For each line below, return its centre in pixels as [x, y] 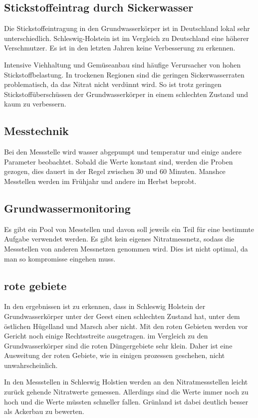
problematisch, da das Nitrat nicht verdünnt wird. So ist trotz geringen [113, 84]
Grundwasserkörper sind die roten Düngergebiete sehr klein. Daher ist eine [118, 345]
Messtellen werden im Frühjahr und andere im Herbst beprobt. [100, 181]
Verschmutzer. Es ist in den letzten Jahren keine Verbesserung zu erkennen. [120, 48]
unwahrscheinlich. [31, 365]
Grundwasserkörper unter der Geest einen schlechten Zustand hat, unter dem [122, 316]
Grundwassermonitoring [67, 208]
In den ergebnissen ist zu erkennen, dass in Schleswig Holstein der [105, 306]
